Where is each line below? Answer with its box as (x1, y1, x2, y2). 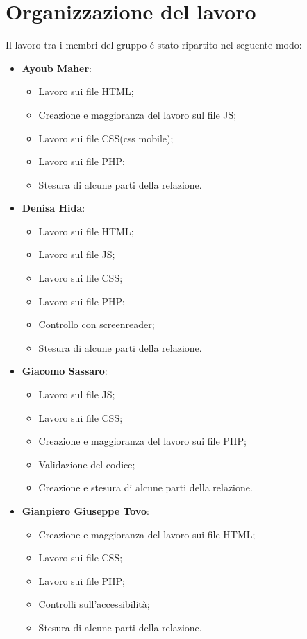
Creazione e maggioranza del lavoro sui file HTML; (38, 527, 256, 541)
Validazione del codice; (38, 457, 135, 471)
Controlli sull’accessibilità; (38, 597, 150, 611)
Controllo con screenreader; (38, 317, 155, 332)
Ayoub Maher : (22, 60, 92, 75)
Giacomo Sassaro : (22, 364, 108, 378)
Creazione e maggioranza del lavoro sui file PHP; (38, 434, 247, 448)
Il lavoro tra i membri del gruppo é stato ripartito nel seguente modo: (6, 37, 302, 52)
